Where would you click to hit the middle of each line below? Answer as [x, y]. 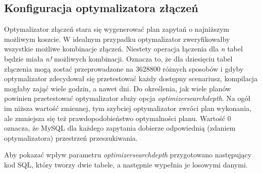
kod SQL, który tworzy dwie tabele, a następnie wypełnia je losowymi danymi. [126, 164]
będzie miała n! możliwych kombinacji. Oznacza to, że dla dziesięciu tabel [118, 58]
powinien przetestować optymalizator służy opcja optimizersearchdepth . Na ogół [127, 98]
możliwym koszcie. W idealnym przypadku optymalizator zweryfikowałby [117, 39]
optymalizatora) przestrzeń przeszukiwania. [71, 137]
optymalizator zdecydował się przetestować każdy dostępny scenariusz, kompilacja [131, 78]
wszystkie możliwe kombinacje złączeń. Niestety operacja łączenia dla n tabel [123, 49]
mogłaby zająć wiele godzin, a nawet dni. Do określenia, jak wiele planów [118, 88]
